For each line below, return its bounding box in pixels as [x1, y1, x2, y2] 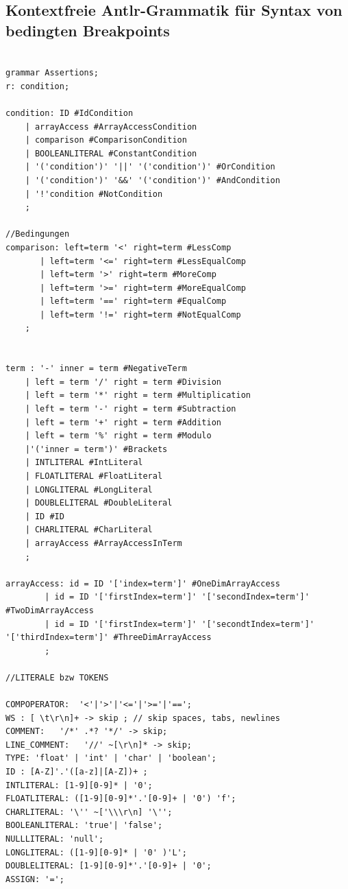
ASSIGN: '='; [5, 874, 64, 884]
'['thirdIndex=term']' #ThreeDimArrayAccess [5, 632, 212, 643]
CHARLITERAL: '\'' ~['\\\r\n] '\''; [5, 807, 173, 817]
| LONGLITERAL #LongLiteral [25, 484, 153, 495]
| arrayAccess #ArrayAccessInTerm [25, 538, 182, 548]
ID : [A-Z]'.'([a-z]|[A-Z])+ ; [5, 767, 148, 777]
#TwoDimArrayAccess [5, 605, 94, 615]
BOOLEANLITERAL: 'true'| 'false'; [5, 820, 163, 831]
